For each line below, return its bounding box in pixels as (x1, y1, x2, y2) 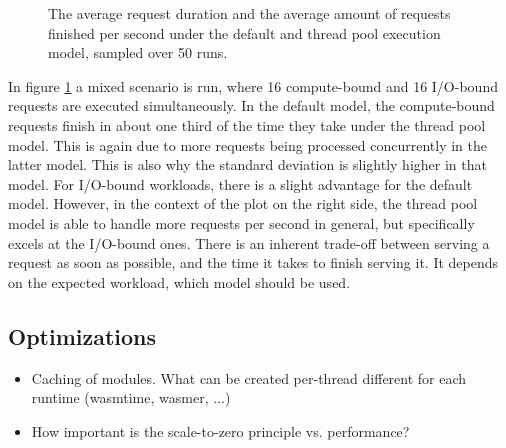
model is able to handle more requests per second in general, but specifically (8, 212, 475, 233)
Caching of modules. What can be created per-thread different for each (31, 367, 467, 388)
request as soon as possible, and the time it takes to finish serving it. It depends (8, 252, 499, 273)
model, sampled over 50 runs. (48, 42, 228, 63)
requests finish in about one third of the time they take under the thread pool (8, 114, 486, 135)
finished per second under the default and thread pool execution (48, 22, 441, 43)
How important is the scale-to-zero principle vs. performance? (31, 420, 410, 441)
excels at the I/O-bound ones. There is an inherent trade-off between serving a (8, 232, 490, 253)
